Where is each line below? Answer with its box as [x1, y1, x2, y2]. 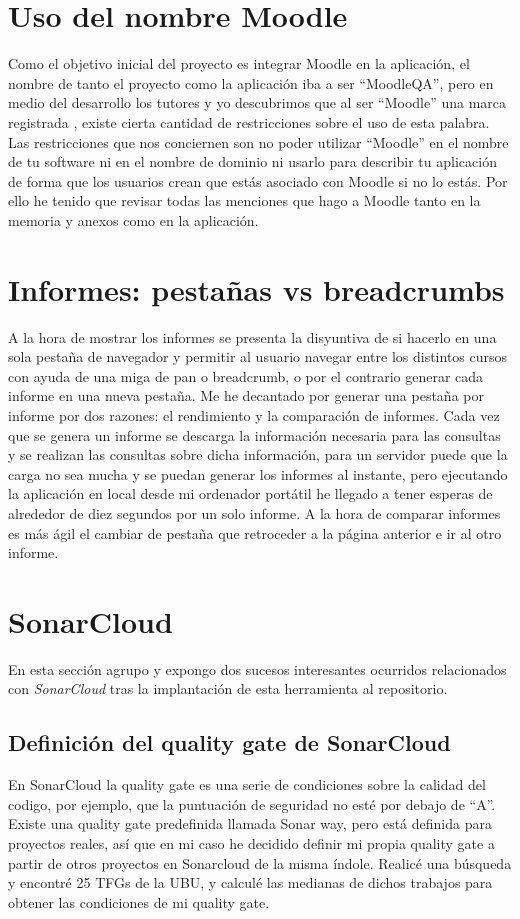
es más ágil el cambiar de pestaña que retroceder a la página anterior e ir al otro [8, 522, 502, 543]
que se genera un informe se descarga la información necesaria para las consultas [8, 424, 501, 445]
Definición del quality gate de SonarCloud [8, 727, 451, 758]
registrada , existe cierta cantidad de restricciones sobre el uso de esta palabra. [8, 111, 490, 132]
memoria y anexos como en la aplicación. [8, 209, 259, 230]
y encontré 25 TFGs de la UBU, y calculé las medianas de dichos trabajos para [8, 872, 493, 893]
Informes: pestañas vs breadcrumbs [8, 268, 505, 309]
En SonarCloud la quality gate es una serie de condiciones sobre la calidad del [8, 774, 486, 795]
